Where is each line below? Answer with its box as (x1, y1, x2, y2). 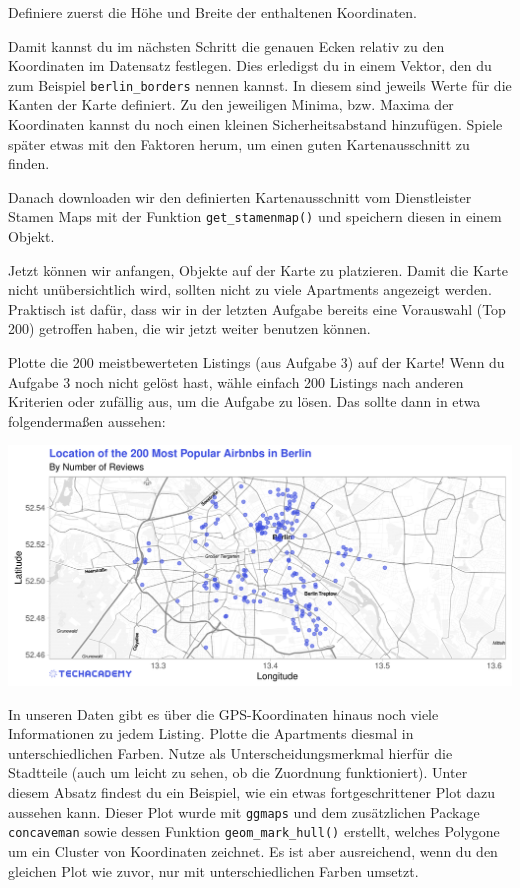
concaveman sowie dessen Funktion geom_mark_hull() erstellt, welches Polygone (8, 821, 500, 842)
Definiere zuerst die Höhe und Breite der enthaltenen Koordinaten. (8, 2, 418, 22)
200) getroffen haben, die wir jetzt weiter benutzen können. (8, 318, 371, 339)
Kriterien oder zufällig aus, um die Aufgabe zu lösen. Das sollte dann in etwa (8, 391, 481, 412)
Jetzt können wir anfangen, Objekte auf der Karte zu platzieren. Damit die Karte (8, 259, 508, 280)
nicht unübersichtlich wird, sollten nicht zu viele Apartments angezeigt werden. (8, 279, 492, 300)
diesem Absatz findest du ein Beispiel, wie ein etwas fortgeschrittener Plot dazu (8, 782, 496, 803)
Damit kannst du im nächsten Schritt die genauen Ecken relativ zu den (8, 35, 445, 56)
